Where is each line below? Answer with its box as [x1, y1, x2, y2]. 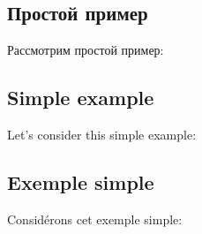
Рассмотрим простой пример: [7, 41, 164, 59]
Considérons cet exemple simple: [7, 209, 183, 228]
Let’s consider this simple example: [7, 125, 197, 143]
